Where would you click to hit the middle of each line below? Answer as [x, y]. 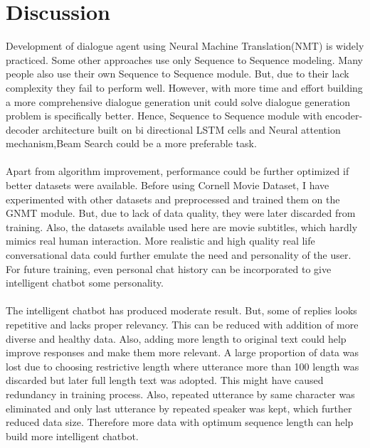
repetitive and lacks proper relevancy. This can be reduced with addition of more [182, 324]
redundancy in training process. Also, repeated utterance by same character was [180, 394]
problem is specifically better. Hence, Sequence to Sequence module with [164, 116]
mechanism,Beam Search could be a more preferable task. [131, 143]
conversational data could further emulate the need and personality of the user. [179, 255]
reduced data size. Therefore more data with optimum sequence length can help [180, 422]
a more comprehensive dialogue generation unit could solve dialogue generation [178, 101]
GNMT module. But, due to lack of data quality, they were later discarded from [181, 213]
